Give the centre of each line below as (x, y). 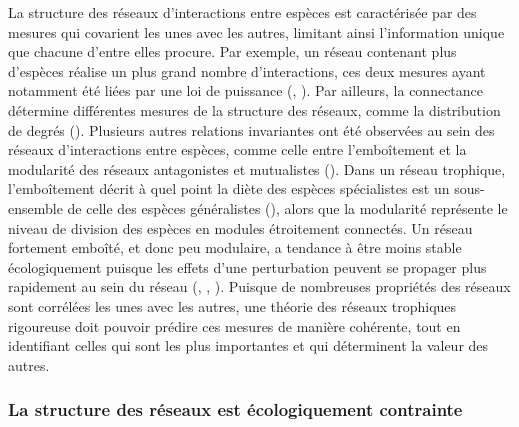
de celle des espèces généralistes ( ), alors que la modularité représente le (287, 207)
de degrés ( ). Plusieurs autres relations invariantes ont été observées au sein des (251, 129)
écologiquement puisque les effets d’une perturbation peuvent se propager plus (247, 266)
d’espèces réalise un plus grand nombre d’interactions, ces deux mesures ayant (247, 70)
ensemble (35, 207)
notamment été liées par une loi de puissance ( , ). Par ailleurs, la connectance (246, 90)
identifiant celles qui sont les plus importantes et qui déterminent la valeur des (248, 345)
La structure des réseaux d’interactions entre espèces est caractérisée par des (242, 12)
